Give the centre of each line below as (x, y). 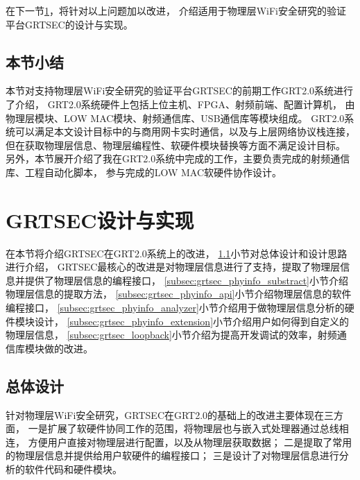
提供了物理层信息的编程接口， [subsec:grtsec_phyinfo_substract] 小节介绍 (186, 280)
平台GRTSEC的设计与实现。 (69, 24)
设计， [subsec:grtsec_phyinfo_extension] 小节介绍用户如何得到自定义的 (192, 321)
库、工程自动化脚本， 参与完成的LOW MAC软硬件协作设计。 (144, 172)
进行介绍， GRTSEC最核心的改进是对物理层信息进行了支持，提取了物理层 (173, 267)
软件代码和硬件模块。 (73, 469)
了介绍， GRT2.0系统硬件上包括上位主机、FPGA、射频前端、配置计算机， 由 (180, 104)
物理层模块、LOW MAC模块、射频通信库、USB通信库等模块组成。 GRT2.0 (175, 118)
